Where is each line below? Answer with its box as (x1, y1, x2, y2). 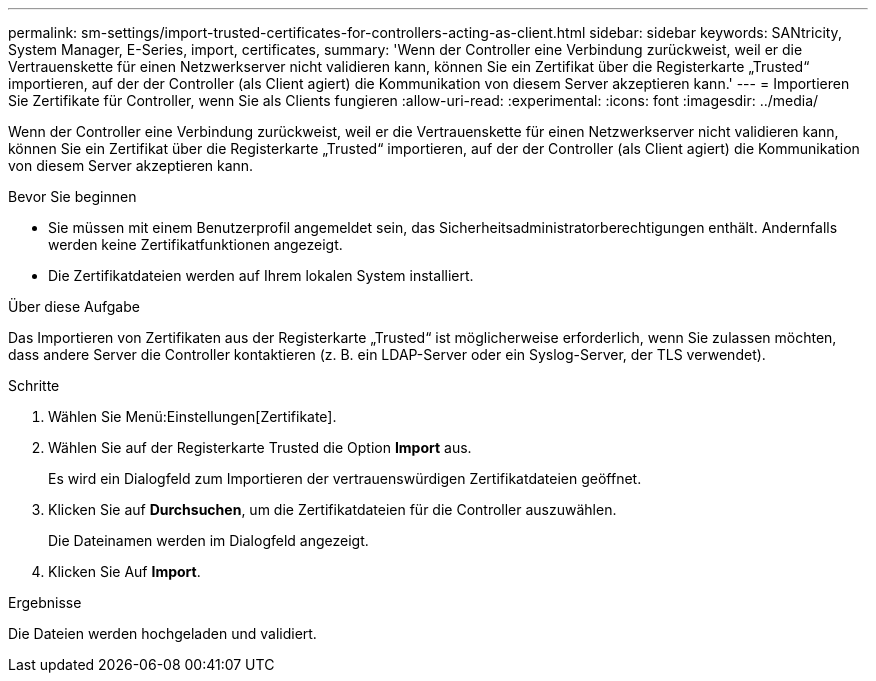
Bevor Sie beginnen (8, 188, 137, 205)
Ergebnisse (8, 594, 82, 611)
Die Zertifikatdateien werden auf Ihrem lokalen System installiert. (48, 267, 474, 284)
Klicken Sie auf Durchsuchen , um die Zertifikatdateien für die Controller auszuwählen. (48, 501, 617, 518)
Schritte (8, 377, 60, 394)
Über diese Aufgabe (8, 298, 140, 315)
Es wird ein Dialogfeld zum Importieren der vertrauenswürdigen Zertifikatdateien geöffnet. (48, 470, 642, 487)
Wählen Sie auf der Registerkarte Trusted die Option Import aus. (48, 439, 472, 456)
